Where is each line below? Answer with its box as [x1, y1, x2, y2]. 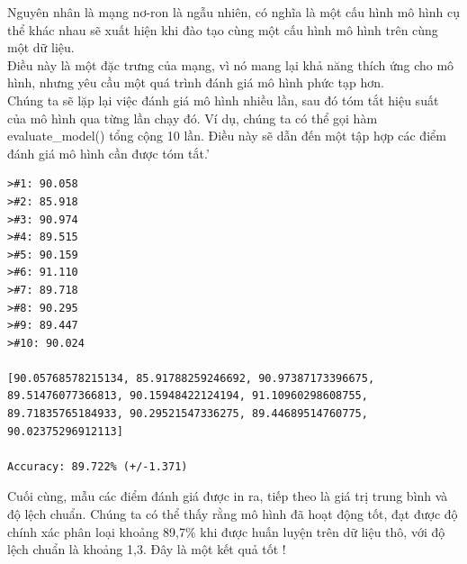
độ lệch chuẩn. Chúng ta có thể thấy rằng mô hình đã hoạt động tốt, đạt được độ [7, 505, 458, 523]
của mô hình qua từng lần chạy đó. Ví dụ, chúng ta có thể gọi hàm [7, 108, 378, 127]
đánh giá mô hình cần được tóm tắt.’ [7, 143, 210, 162]
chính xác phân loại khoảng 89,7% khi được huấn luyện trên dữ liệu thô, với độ [7, 522, 445, 541]
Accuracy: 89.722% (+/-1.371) [7, 459, 188, 473]
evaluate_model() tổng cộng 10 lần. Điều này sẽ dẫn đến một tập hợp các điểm [7, 126, 446, 145]
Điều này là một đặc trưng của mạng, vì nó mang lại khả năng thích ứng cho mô [7, 55, 454, 74]
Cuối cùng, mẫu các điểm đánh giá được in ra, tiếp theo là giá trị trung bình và [7, 487, 448, 505]
